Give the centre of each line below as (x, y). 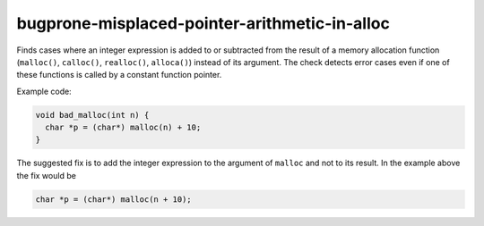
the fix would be (46, 175)
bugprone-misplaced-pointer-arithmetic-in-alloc (203, 23)
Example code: (44, 91)
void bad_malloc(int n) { (92, 115)
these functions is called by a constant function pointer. (119, 75)
